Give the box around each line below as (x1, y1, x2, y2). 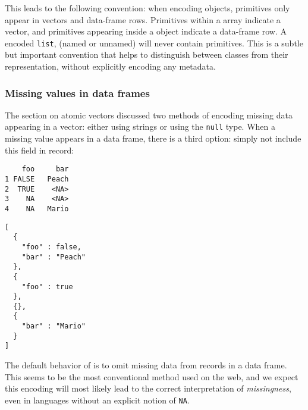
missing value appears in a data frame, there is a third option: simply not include (5, 132, 301, 145)
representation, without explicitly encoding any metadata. (5, 60, 216, 73)
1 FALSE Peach (5, 174, 69, 183)
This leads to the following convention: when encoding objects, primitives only (5, 2, 290, 14)
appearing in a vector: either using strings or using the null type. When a (5, 120, 276, 133)
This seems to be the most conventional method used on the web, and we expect (5, 370, 298, 383)
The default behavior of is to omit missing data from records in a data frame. (5, 359, 287, 371)
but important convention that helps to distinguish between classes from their (5, 48, 288, 61)
